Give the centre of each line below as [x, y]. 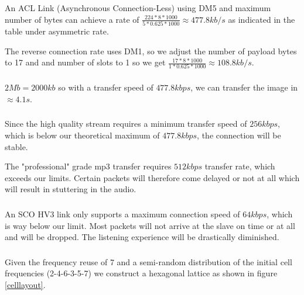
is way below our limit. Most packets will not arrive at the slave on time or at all [150, 225]
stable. [16, 146]
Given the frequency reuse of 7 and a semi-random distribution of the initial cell [148, 261]
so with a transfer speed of [106, 87]
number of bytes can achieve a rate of [72, 19]
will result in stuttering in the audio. [71, 189]
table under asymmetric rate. [57, 31]
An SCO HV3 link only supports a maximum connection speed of [122, 214]
